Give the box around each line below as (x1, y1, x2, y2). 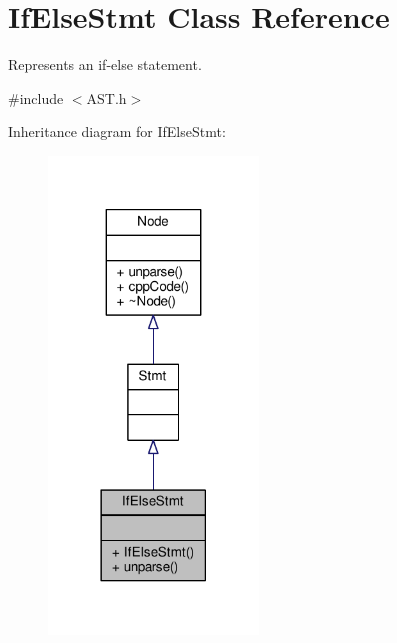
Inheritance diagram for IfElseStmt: (8, 121, 226, 142)
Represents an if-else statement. (8, 54, 202, 75)
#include (8, 87, 64, 108)
